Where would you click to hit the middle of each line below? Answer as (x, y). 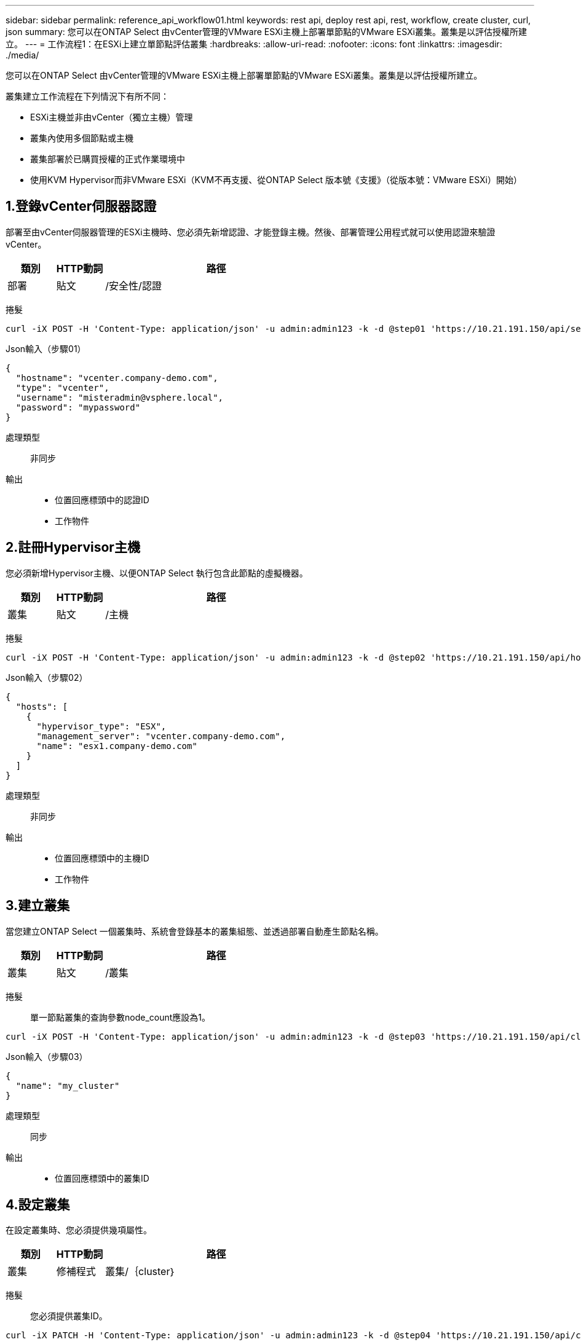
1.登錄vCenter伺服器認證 (81, 206)
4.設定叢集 (38, 1204)
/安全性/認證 (133, 285)
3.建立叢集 (38, 906)
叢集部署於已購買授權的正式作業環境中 (108, 159)
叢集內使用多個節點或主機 (82, 138)
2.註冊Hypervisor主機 (73, 547)
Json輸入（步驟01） (46, 348)
